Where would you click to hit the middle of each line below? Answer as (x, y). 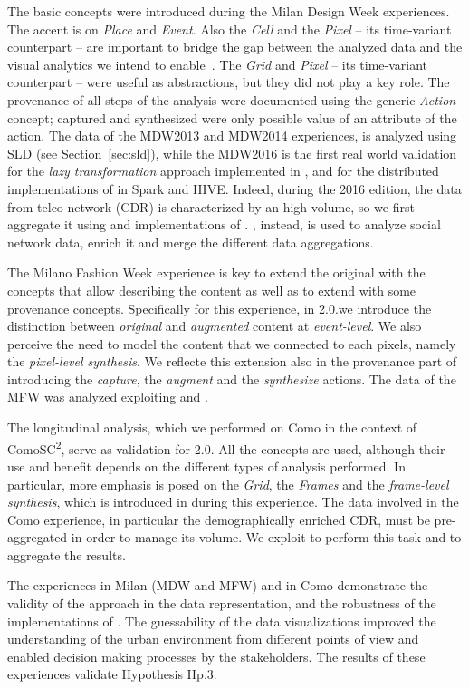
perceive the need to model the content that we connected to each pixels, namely (232, 343)
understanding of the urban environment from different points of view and (213, 639)
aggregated (38, 537)
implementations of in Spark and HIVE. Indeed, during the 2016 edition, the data (234, 188)
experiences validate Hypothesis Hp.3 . (112, 674)
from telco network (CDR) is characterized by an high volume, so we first (211, 206)
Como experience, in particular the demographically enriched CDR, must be (219, 519)
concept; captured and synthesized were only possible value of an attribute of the (232, 117)
